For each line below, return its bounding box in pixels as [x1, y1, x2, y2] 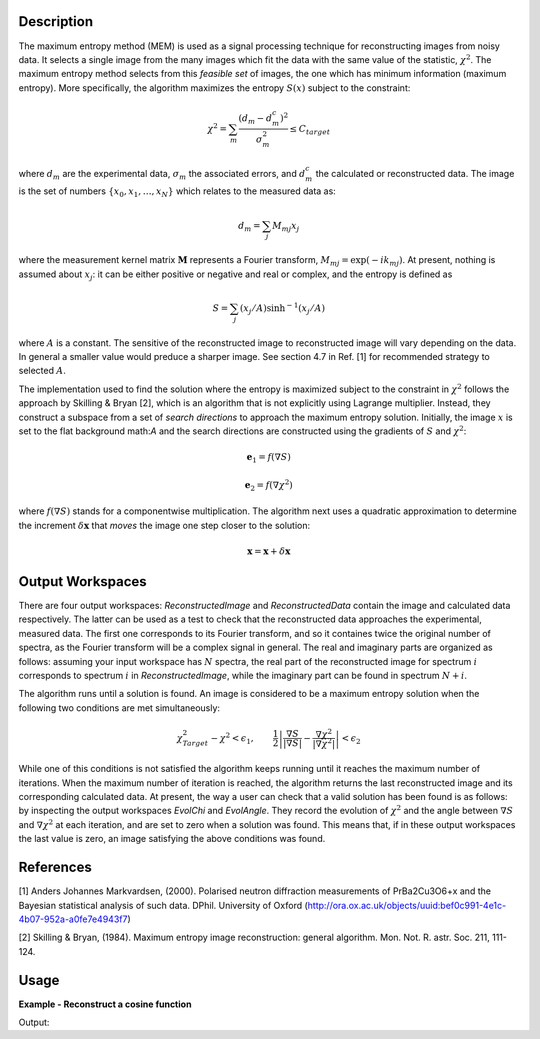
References [18, 859, 92, 876]
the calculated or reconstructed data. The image [315, 167, 515, 179]
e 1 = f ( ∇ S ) [246, 451, 292, 465]
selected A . [18, 365, 67, 377]
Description [18, 13, 94, 30]
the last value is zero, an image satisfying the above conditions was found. [18, 833, 326, 845]
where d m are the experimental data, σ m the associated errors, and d [18, 167, 306, 182]
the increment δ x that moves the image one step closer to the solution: [18, 519, 311, 531]
